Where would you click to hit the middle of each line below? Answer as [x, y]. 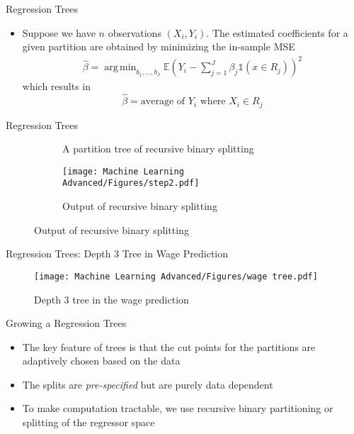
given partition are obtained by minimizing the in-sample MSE [159, 46]
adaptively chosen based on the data [101, 361]
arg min [120, 68]
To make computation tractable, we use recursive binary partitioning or [178, 408]
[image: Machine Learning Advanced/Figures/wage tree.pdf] [176, 276]
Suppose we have [59, 32]
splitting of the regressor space [88, 422]
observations [135, 32]
